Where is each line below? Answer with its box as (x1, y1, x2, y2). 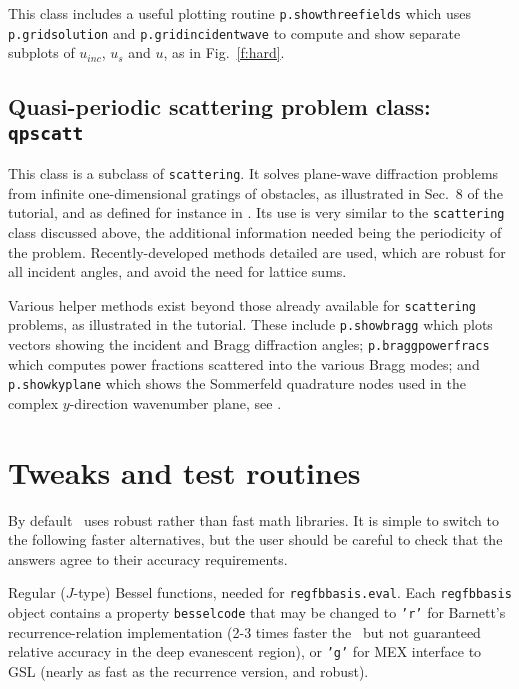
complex (8, 392, 59, 413)
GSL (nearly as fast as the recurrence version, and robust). (8, 661, 369, 682)
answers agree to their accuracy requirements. (8, 548, 288, 569)
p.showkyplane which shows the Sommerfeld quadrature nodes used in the (8, 373, 466, 394)
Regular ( (8, 582, 66, 603)
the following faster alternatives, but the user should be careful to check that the (8, 529, 503, 550)
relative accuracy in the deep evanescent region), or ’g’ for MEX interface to (8, 641, 482, 662)
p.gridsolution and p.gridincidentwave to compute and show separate (8, 22, 461, 43)
